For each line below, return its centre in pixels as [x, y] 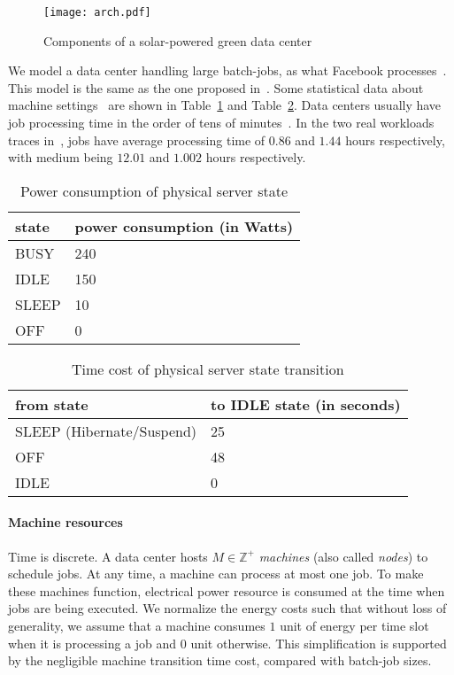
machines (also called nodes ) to [343, 556]
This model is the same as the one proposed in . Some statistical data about [216, 87]
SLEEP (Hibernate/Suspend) [106, 431]
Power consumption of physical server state [154, 190]
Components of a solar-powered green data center [178, 40]
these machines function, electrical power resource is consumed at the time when [227, 590]
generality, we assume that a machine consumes [137, 625]
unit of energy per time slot [354, 625]
